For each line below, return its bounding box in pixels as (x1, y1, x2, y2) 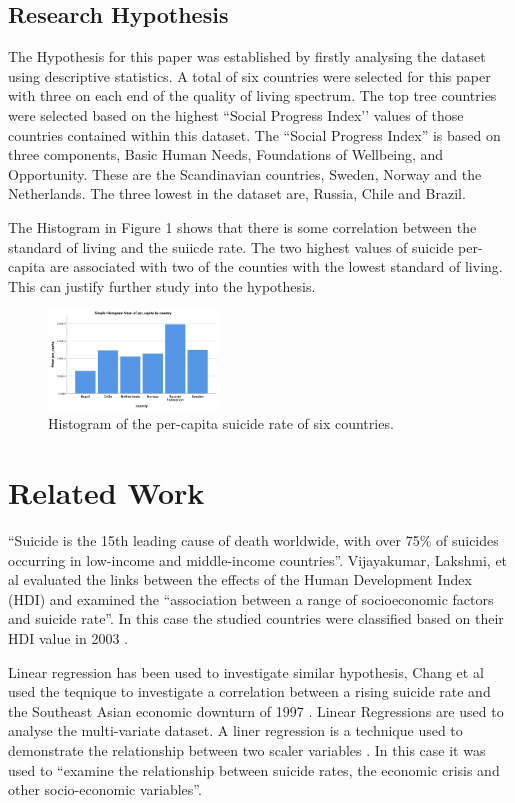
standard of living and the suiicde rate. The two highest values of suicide (8, 236, 454, 257)
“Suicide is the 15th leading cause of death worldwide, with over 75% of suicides (8, 530, 499, 551)
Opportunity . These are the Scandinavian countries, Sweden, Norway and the (8, 163, 482, 184)
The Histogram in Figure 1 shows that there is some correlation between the (8, 216, 477, 237)
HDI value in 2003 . (8, 628, 128, 649)
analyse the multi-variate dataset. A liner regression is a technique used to (8, 720, 463, 741)
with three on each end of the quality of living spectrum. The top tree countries (8, 85, 497, 106)
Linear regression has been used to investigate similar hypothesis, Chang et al (8, 661, 484, 682)
